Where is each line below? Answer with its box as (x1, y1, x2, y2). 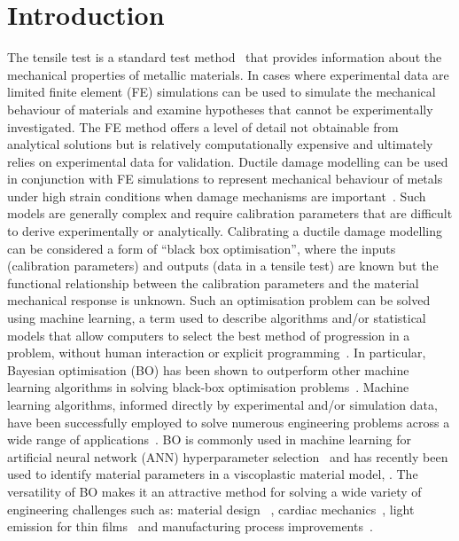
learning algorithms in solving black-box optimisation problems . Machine (7, 378, 409, 396)
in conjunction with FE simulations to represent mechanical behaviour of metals (7, 169, 443, 188)
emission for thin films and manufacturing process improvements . (7, 517, 373, 536)
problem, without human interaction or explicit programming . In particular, (7, 343, 426, 362)
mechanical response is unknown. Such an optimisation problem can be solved (7, 291, 431, 310)
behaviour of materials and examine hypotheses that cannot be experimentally (7, 99, 433, 118)
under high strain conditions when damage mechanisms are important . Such (7, 186, 426, 205)
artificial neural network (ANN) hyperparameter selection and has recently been (7, 447, 448, 466)
